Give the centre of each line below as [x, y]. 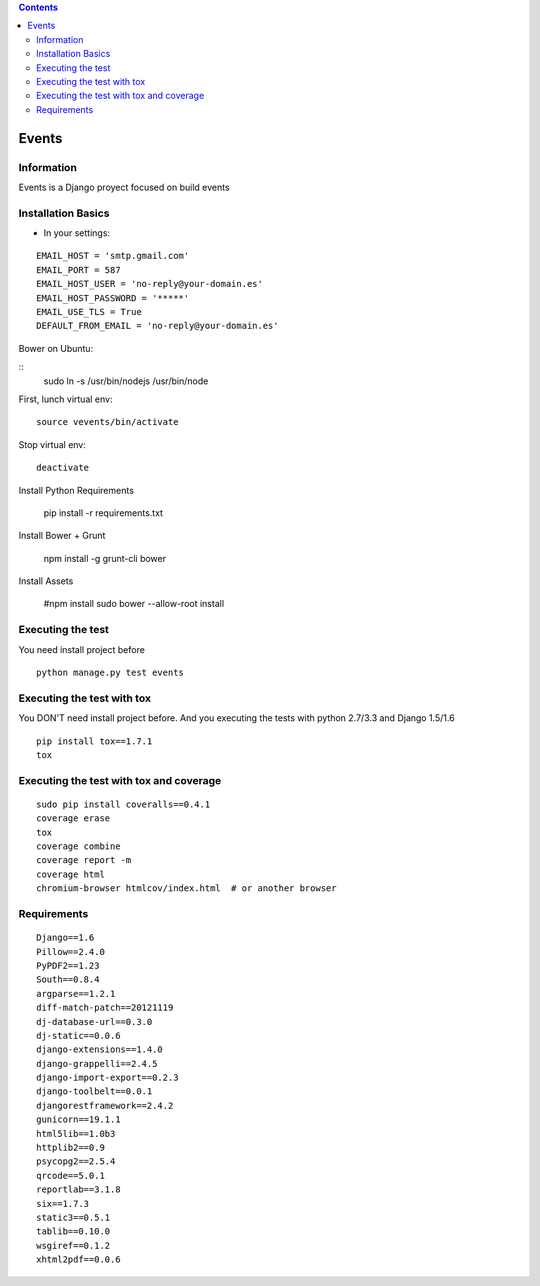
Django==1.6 [65, 938]
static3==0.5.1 [73, 1217]
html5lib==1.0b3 [76, 1133]
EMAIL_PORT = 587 [78, 269]
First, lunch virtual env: [65, 399]
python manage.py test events [110, 672]
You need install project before [81, 649]
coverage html [70, 874]
